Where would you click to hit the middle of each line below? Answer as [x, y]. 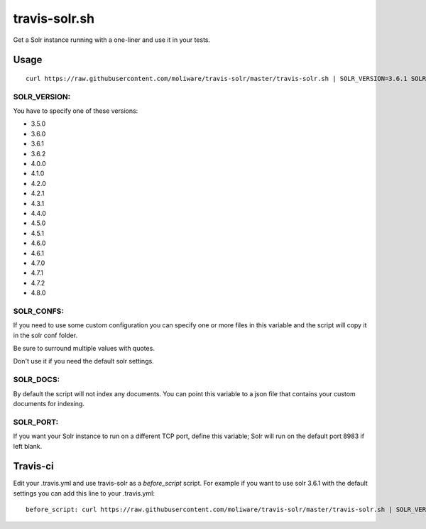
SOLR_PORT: [36, 422]
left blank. [28, 446]
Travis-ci [33, 466]
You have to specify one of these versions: [76, 111]
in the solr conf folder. [45, 335]
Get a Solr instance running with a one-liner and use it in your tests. [112, 40]
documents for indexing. [49, 403]
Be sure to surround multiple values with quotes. [84, 349]
